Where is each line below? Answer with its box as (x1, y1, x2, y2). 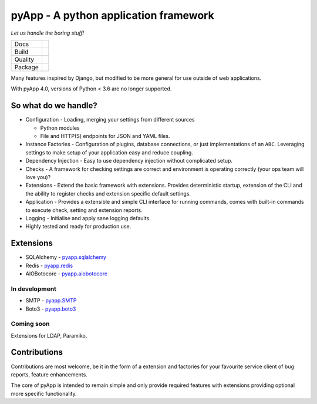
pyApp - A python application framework (11, 9, 214, 22)
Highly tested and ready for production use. (25, 223, 131, 230)
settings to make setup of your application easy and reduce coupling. (25, 149, 193, 156)
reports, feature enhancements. (11, 371, 87, 378)
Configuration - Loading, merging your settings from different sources (25, 116, 195, 123)
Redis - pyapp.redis (25, 262, 73, 269)
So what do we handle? (11, 100, 98, 111)
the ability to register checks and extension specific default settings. (25, 190, 191, 197)
